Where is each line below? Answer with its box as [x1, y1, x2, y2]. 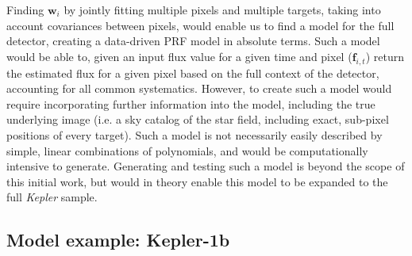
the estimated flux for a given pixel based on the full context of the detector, [6, 64, 379, 81]
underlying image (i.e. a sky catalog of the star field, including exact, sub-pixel [6, 111, 389, 128]
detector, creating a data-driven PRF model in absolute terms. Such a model [6, 32, 380, 49]
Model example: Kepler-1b [6, 227, 230, 252]
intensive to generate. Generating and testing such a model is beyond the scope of [6, 158, 405, 174]
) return [365, 48, 404, 64]
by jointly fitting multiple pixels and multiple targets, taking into [64, 2, 381, 17]
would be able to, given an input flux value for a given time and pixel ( [6, 48, 352, 64]
